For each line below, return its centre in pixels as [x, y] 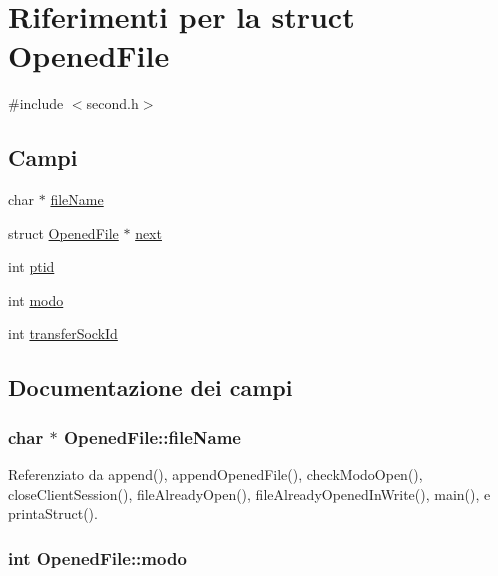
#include [36, 103]
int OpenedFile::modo [97, 557]
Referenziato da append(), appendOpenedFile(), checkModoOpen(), [215, 474]
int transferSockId [63, 333]
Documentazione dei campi [150, 387]
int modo [36, 299]
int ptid [31, 266]
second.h [112, 103]
